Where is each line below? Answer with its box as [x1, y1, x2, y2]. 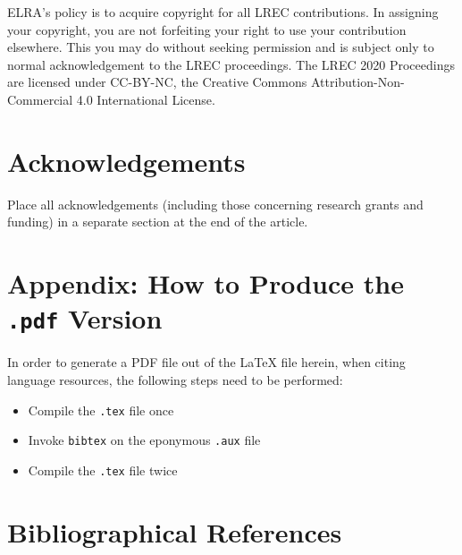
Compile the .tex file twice [28, 460, 178, 479]
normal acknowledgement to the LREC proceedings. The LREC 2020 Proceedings [7, 55, 455, 73]
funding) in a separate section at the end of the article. [7, 212, 308, 231]
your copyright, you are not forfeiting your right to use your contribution [7, 20, 407, 38]
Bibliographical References [7, 513, 342, 550]
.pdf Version [7, 300, 163, 337]
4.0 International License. [76, 90, 215, 108]
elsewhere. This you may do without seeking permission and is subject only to [7, 38, 434, 56]
